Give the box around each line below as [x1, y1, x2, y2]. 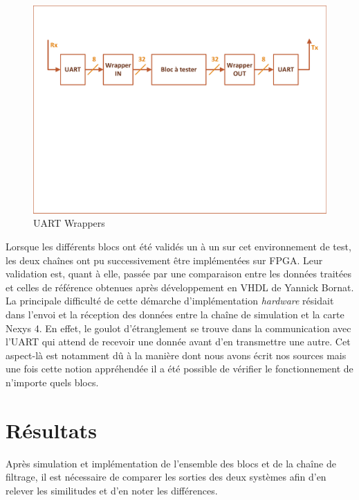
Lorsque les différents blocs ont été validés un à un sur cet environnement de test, [6, 239, 351, 253]
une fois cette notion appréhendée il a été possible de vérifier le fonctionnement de [6, 361, 353, 376]
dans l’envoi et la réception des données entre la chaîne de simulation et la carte [6, 307, 344, 321]
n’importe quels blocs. [6, 374, 99, 389]
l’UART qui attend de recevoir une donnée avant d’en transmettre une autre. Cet [6, 334, 351, 349]
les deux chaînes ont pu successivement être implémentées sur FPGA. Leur [6, 252, 323, 267]
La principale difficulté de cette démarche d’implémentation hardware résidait [6, 293, 334, 308]
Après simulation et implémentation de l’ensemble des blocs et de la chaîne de [6, 456, 336, 470]
